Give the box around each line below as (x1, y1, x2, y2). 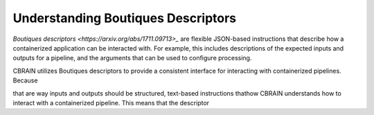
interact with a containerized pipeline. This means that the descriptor (12, 98, 210, 107)
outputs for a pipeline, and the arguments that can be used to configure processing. (12, 54, 252, 62)
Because (12, 76, 38, 85)
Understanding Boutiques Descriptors (12, 10, 237, 26)
